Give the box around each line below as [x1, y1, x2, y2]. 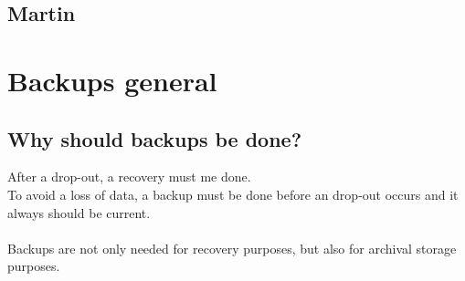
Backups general [7, 61, 217, 99]
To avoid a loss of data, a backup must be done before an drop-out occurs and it [7, 184, 459, 203]
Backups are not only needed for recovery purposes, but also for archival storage [7, 238, 457, 257]
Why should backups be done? [7, 124, 302, 152]
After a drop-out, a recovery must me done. [7, 167, 251, 186]
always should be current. [7, 203, 151, 222]
